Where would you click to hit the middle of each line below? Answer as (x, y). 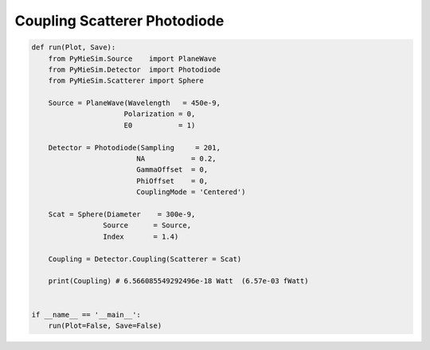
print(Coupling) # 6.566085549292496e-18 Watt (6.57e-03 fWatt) (178, 281)
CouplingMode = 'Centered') (191, 192)
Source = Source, (147, 226)
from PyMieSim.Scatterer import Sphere (126, 81)
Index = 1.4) (141, 236)
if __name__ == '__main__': (86, 315)
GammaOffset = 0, (172, 170)
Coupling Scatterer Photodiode (119, 21)
